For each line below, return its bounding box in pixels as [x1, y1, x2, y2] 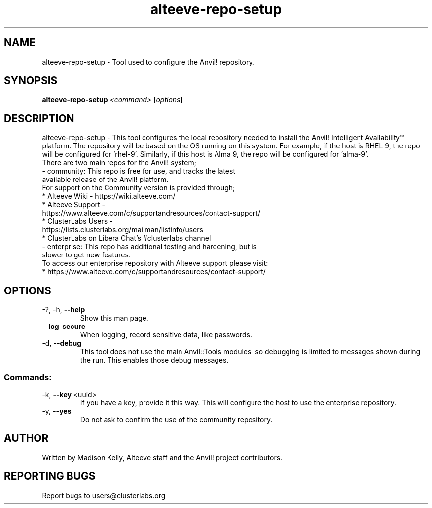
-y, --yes [42, 406, 72, 415]
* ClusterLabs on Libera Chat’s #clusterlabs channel [42, 234, 211, 243]
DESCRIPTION [4, 112, 74, 125]
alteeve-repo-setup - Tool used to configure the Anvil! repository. [42, 57, 254, 66]
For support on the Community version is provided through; [42, 183, 235, 192]
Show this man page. [80, 314, 148, 323]
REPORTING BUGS [4, 470, 96, 483]
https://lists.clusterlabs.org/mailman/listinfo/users [42, 225, 203, 234]
